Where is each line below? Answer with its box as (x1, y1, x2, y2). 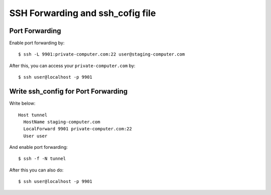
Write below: (9, 100, 36, 106)
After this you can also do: (9, 167, 64, 173)
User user (23, 133, 48, 139)
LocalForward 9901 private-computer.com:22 (23, 126, 132, 132)
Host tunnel (18, 112, 48, 118)
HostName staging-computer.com (23, 119, 100, 125)
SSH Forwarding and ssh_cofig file (9, 8, 156, 19)
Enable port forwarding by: (9, 40, 65, 46)
